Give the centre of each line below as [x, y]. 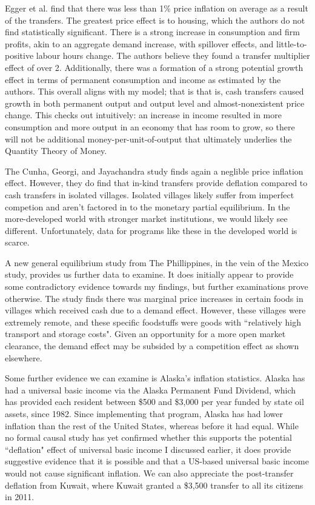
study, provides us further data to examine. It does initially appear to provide [149, 274]
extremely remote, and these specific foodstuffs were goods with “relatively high [153, 322]
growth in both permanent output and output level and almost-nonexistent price [155, 103]
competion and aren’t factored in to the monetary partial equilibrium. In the [148, 206]
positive [19, 55]
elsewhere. [24, 357]
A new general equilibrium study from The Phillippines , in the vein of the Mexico [157, 262]
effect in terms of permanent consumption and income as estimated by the [143, 79]
